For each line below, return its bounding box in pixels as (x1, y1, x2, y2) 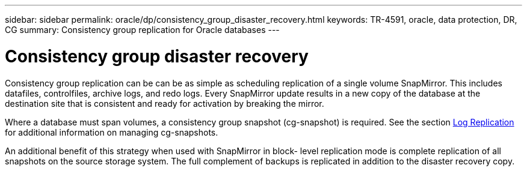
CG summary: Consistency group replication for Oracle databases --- (5, 25, 280, 35)
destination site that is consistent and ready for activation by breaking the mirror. (5, 98, 324, 109)
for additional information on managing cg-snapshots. (5, 127, 218, 137)
